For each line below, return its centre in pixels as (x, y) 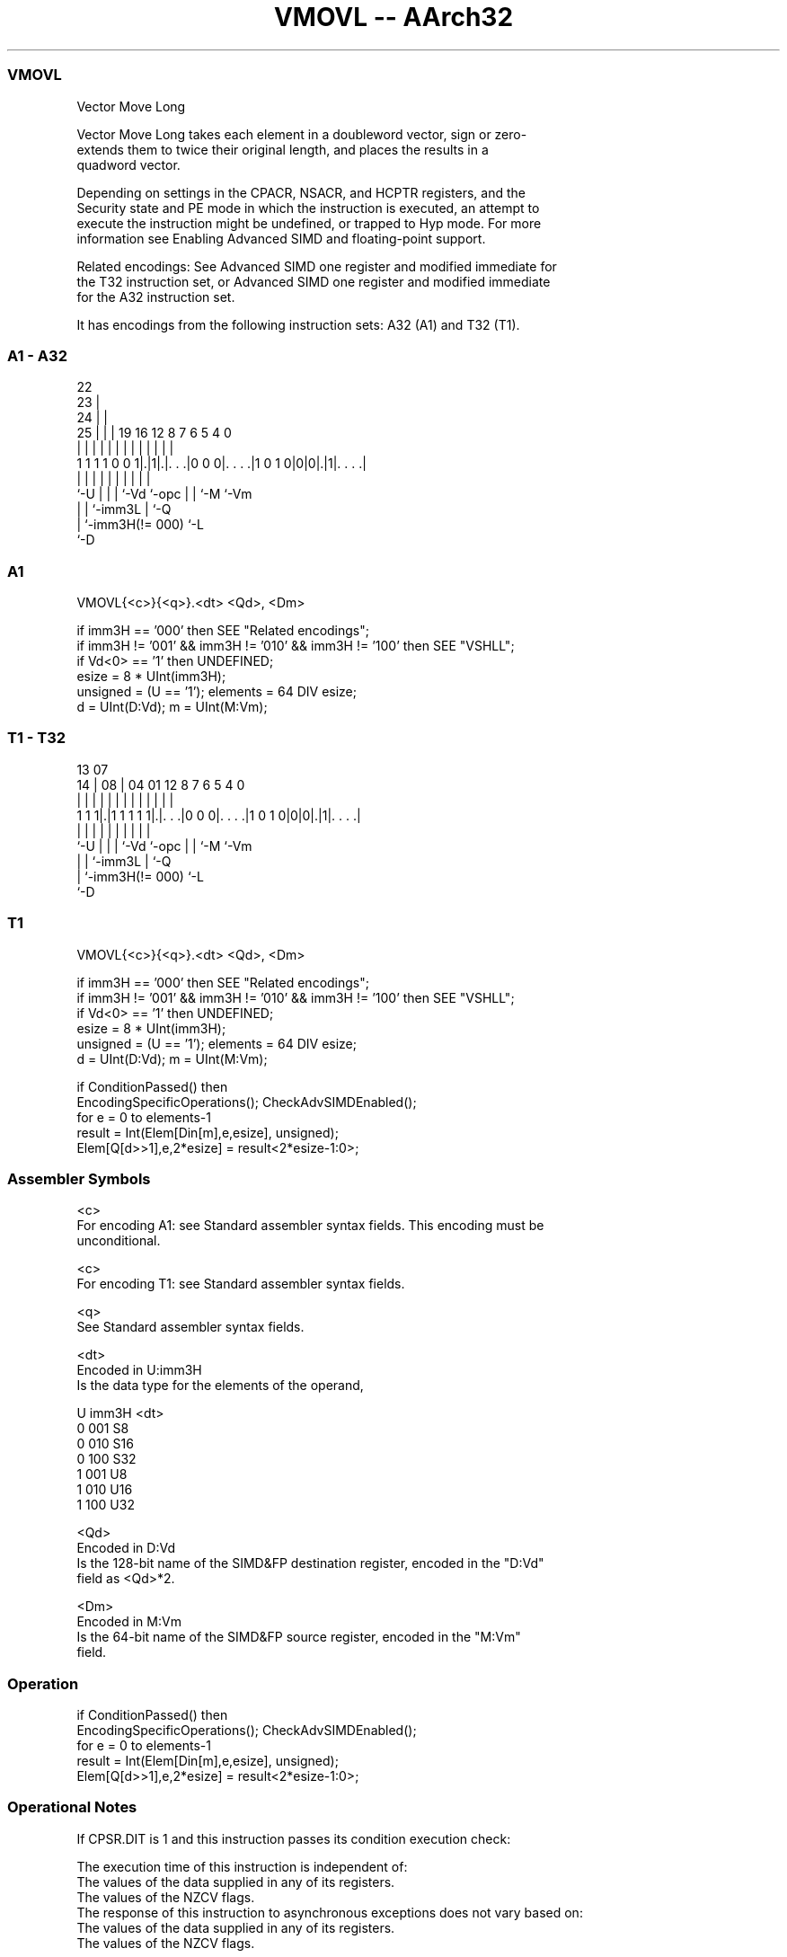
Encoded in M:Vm (129, 1622)
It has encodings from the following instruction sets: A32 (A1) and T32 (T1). (298, 324)
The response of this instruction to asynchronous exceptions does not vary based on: (330, 1912)
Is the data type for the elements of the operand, (220, 1386)
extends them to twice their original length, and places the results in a (283, 149)
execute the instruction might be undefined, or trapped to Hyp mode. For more (309, 223)
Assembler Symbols (79, 1178)
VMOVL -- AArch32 (393, 17)
